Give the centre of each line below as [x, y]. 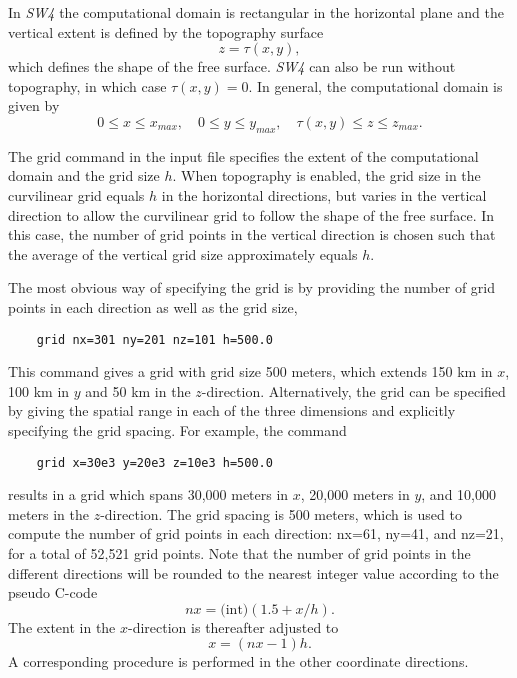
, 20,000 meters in [355, 494]
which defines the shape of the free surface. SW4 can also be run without [232, 66]
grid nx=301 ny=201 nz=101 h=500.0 [154, 339]
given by [34, 105]
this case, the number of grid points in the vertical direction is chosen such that [252, 234]
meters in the [48, 513]
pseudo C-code [53, 592]
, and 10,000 [458, 494]
